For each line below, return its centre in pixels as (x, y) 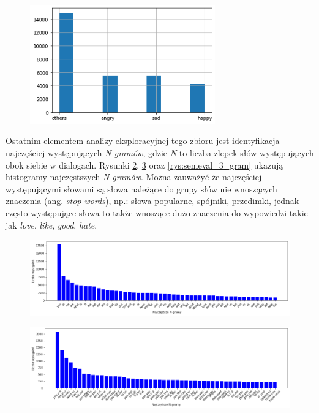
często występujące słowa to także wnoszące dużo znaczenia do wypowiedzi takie (157, 212)
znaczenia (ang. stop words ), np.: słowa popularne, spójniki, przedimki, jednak (152, 201)
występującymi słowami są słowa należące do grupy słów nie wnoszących (141, 188)
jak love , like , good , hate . (51, 225)
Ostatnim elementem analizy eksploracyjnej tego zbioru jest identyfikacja (143, 141)
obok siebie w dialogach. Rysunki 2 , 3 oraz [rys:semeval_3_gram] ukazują (144, 165)
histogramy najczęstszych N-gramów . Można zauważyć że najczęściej (134, 177)
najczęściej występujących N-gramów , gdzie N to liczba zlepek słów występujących (160, 152)
